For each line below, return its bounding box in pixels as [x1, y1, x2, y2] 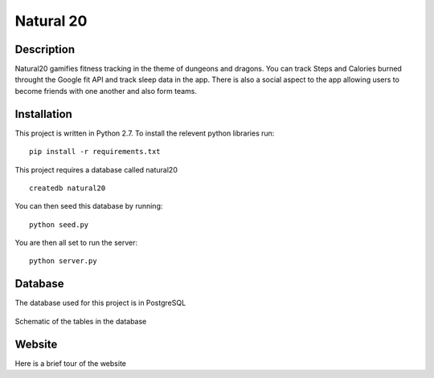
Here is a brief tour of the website [14, 358, 126, 368]
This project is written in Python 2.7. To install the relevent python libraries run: [14, 128, 275, 138]
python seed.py [29, 220, 89, 229]
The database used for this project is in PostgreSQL [14, 298, 186, 308]
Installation [14, 107, 72, 120]
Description [14, 43, 76, 56]
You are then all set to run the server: [14, 238, 138, 248]
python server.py [29, 257, 97, 266]
